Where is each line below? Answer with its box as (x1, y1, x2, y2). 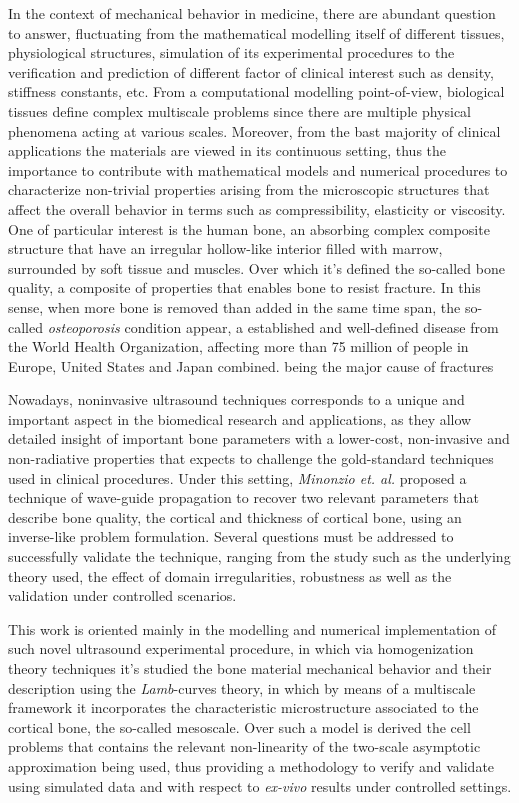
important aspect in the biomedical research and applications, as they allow (8, 408, 472, 429)
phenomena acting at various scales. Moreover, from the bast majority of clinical (8, 120, 501, 141)
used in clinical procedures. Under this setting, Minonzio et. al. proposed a (8, 467, 467, 488)
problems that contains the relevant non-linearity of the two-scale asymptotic (8, 736, 481, 757)
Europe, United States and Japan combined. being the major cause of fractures (8, 355, 494, 376)
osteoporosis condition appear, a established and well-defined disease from (47, 316, 499, 337)
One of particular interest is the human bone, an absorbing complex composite (8, 218, 490, 239)
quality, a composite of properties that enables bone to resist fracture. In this (8, 277, 481, 298)
